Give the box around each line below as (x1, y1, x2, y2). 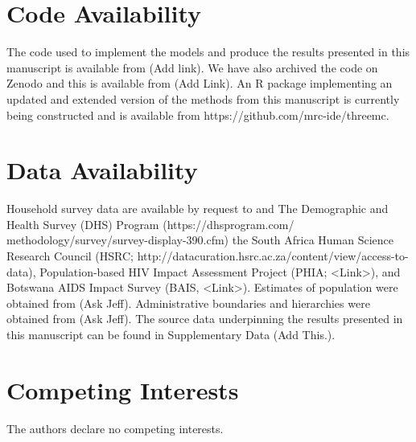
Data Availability (6, 153, 198, 186)
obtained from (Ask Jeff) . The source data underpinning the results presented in (6, 310, 403, 327)
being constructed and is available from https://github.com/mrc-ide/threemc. (6, 106, 389, 123)
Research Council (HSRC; (6, 248, 134, 264)
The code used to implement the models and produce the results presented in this (6, 43, 410, 60)
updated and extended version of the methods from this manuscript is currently (6, 90, 400, 107)
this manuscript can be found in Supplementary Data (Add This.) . (6, 325, 336, 342)
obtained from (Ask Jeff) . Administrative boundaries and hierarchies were (6, 294, 370, 311)
